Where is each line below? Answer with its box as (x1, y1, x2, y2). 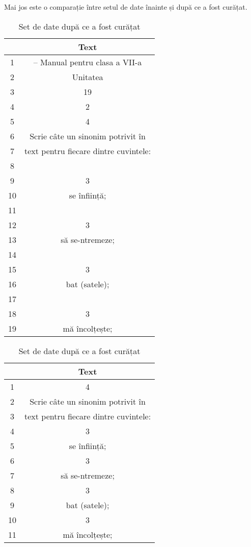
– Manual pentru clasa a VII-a (33, 56, 142, 68)
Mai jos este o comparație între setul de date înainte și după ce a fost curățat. (4, 2, 247, 12)
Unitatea (72, 70, 103, 83)
